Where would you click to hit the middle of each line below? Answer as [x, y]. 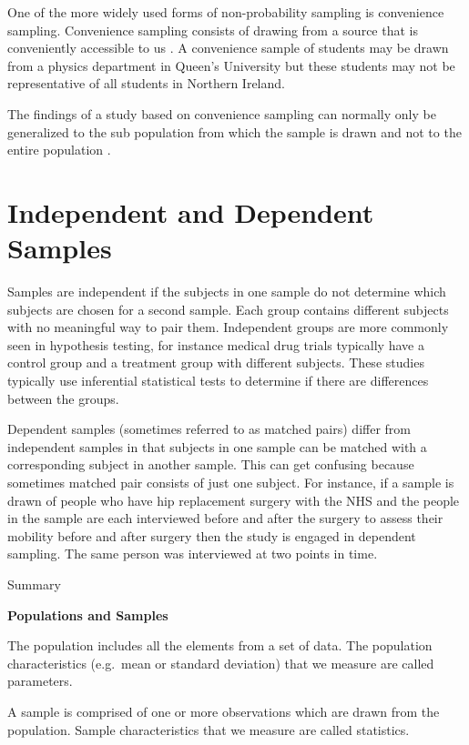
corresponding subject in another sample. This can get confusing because [211, 464]
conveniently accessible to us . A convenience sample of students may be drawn [228, 48]
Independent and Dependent [191, 211]
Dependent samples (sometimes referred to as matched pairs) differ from [209, 429]
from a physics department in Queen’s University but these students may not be [231, 65]
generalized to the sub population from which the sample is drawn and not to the [234, 131]
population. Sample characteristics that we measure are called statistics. [209, 729]
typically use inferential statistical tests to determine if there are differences [218, 381]
